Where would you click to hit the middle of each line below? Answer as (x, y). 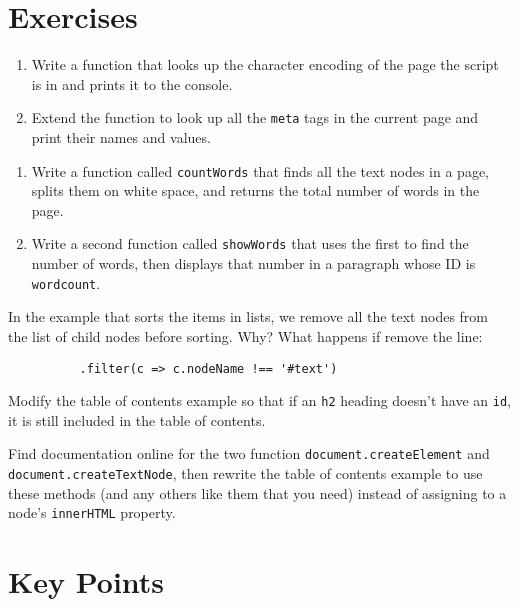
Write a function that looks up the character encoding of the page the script (265, 64)
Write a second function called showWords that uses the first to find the (250, 243)
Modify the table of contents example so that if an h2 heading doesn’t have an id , (259, 400)
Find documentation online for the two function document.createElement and (249, 453)
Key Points (86, 581)
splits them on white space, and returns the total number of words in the (255, 190)
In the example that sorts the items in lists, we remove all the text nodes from (248, 316)
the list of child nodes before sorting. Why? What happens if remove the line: (245, 335)
